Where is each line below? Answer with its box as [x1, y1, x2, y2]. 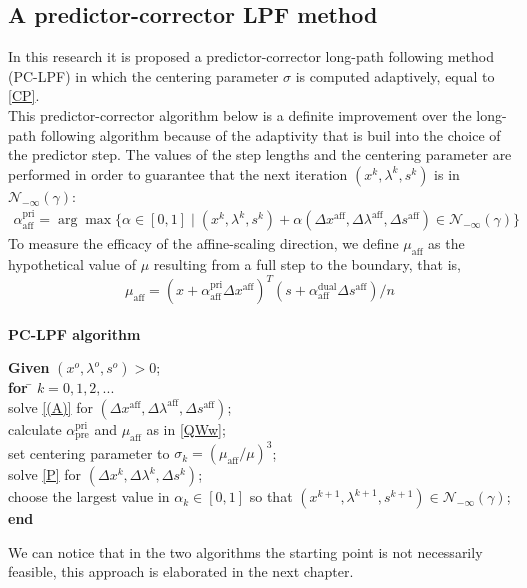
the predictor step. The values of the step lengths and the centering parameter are [8, 144, 512, 165]
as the [428, 233, 465, 254]
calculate [8, 418, 62, 439]
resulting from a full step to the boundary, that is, [153, 254, 461, 274]
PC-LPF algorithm [8, 323, 141, 344]
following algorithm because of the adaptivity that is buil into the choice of [40, 124, 501, 145]
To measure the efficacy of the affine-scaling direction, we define [8, 233, 399, 254]
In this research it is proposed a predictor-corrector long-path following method [8, 46, 494, 67]
